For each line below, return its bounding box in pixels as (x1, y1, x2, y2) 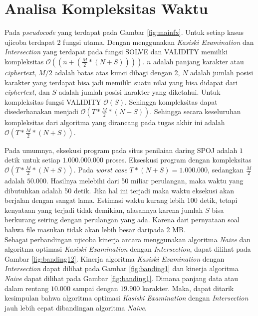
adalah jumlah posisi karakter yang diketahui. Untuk (58, 87, 221, 97)
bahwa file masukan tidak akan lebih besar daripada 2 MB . (4, 224, 186, 235)
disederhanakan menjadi (4, 106, 78, 117)
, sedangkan (208, 164, 244, 175)
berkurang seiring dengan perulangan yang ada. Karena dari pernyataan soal (4, 214, 240, 225)
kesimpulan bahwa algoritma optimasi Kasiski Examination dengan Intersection (4, 293, 249, 303)
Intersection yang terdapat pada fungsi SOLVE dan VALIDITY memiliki (4, 46, 228, 57)
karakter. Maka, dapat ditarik (142, 283, 234, 293)
